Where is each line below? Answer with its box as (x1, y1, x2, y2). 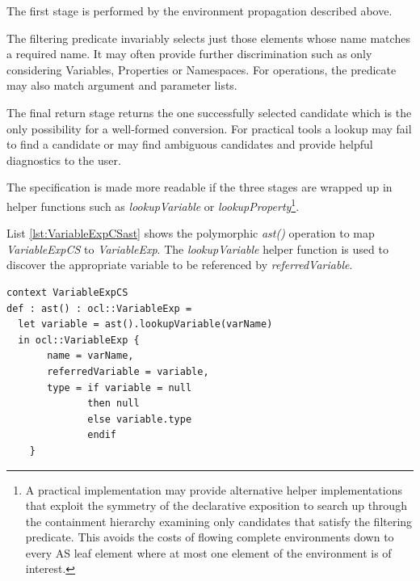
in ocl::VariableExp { (18, 334, 140, 346)
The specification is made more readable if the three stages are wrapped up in (6, 179, 393, 196)
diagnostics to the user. (6, 151, 121, 168)
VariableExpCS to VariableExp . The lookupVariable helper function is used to (6, 240, 388, 257)
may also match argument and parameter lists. (6, 77, 237, 94)
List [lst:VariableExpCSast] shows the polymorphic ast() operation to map (6, 225, 375, 242)
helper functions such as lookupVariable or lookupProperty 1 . (6, 195, 300, 214)
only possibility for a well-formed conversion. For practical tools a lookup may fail (6, 120, 412, 137)
